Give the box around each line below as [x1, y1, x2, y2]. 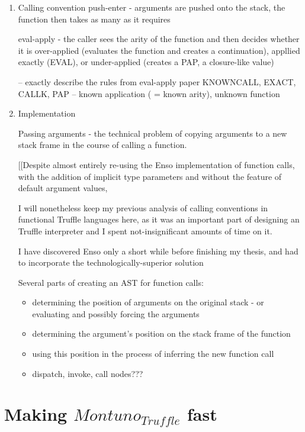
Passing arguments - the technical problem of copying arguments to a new [18, 127, 287, 139]
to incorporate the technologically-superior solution [18, 256, 204, 269]
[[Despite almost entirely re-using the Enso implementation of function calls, [18, 158, 295, 170]
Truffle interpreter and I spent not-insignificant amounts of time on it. [18, 224, 272, 237]
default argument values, [18, 182, 108, 194]
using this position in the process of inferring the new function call [32, 347, 274, 360]
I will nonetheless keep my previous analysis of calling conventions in [18, 201, 268, 214]
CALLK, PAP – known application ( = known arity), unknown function [18, 87, 280, 99]
